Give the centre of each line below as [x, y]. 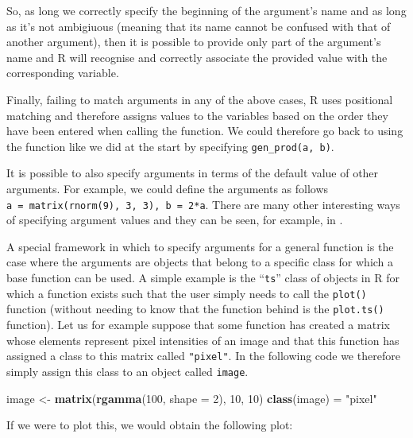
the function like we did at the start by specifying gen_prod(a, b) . [170, 146]
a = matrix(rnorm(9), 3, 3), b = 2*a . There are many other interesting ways [203, 204]
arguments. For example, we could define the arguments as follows [168, 188]
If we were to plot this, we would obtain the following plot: [150, 425]
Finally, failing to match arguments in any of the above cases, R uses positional [200, 99]
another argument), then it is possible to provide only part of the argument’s [194, 42]
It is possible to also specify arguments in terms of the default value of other [193, 173]
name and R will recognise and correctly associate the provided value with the [197, 57]
